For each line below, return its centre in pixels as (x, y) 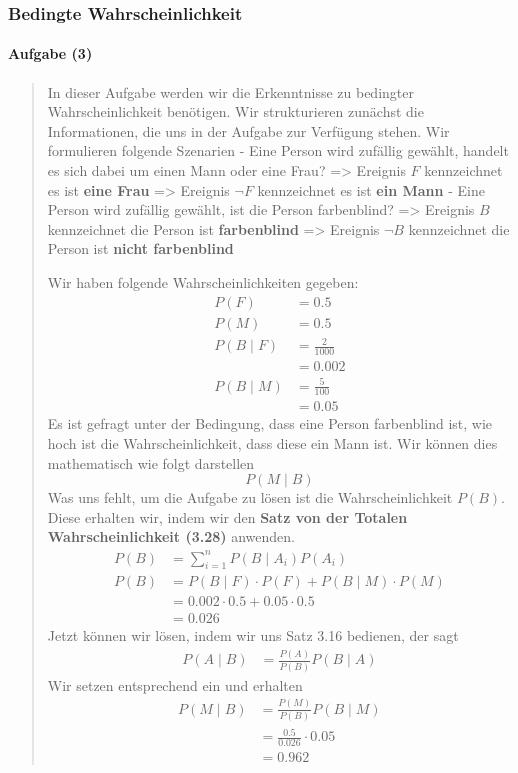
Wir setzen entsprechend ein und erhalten (175, 684)
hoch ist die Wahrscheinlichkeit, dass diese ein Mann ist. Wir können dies (272, 443)
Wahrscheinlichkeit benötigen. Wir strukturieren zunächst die (235, 111)
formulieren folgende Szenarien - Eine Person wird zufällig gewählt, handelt (278, 150)
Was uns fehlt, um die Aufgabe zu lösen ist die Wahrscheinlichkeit (250, 497)
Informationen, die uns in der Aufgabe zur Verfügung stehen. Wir (248, 130)
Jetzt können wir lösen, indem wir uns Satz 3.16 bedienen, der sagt (253, 635)
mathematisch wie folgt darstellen (151, 462)
